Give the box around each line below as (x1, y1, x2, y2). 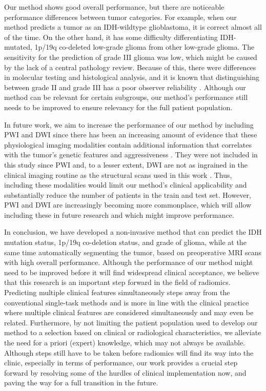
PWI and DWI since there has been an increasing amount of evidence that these (4, 129, 257, 140)
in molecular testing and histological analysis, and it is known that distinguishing (4, 72, 260, 83)
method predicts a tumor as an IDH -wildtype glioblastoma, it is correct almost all (4, 22, 262, 32)
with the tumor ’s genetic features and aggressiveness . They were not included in (4, 149, 258, 160)
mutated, (4, 42, 32, 52)
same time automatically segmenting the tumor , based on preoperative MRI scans (4, 246, 261, 257)
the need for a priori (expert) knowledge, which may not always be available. (4, 337, 245, 347)
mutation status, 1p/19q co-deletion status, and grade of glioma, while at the (4, 237, 247, 248)
